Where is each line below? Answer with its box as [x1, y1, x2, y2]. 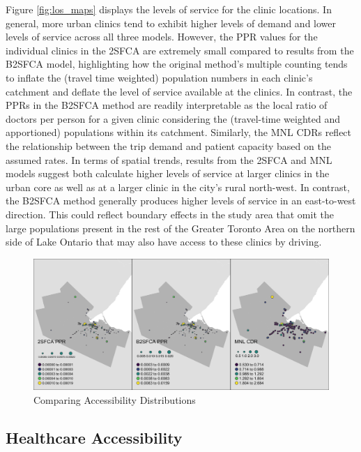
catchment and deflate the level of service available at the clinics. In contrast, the [6, 84, 353, 98]
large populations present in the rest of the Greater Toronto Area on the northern [6, 220, 355, 235]
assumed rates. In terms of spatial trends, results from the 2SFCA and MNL [6, 152, 332, 167]
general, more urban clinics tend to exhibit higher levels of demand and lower [6, 15, 337, 30]
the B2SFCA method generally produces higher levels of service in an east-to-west [6, 193, 356, 208]
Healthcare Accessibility [6, 426, 183, 448]
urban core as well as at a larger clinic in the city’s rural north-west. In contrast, [6, 179, 350, 194]
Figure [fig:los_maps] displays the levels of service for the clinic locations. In [6, 2, 332, 16]
